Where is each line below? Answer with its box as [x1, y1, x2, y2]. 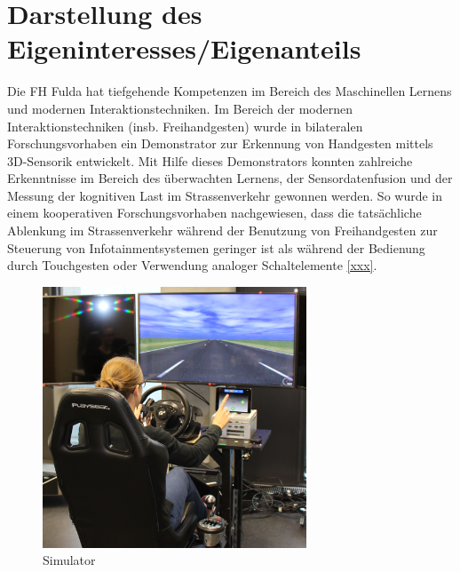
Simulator [43, 551, 96, 569]
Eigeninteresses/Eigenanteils [7, 30, 361, 67]
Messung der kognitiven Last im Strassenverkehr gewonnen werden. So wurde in [7, 186, 443, 204]
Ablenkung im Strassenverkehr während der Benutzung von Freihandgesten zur [7, 221, 438, 240]
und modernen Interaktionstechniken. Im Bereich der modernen [7, 99, 353, 117]
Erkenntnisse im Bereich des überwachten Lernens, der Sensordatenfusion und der [7, 169, 453, 187]
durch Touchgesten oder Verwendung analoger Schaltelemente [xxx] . [7, 256, 377, 274]
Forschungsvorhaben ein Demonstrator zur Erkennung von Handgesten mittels [7, 134, 433, 153]
